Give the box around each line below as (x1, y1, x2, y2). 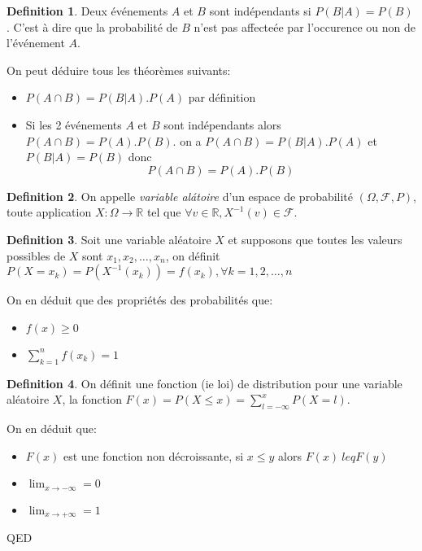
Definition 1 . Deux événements (7, 2, 168, 19)
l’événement (7, 34, 65, 51)
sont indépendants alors (163, 116, 281, 133)
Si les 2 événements (25, 116, 122, 133)
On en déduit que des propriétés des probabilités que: (7, 291, 273, 308)
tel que (146, 203, 181, 221)
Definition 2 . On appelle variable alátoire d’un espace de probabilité (7, 187, 354, 204)
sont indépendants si (209, 2, 311, 19)
